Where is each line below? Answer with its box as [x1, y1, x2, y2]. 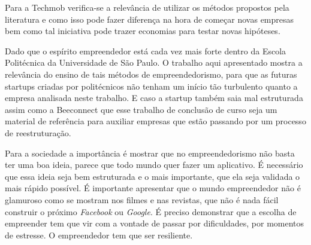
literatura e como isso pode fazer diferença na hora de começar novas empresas [5, 13, 294, 25]
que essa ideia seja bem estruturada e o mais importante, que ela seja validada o [5, 170, 300, 182]
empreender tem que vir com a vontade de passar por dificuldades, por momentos [5, 217, 304, 229]
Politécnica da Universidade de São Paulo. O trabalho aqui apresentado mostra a [5, 56, 303, 69]
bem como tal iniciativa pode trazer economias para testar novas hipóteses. [5, 24, 280, 37]
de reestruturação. [5, 126, 71, 139]
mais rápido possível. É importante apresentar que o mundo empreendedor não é [5, 182, 301, 194]
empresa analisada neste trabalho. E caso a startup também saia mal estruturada [5, 91, 303, 104]
